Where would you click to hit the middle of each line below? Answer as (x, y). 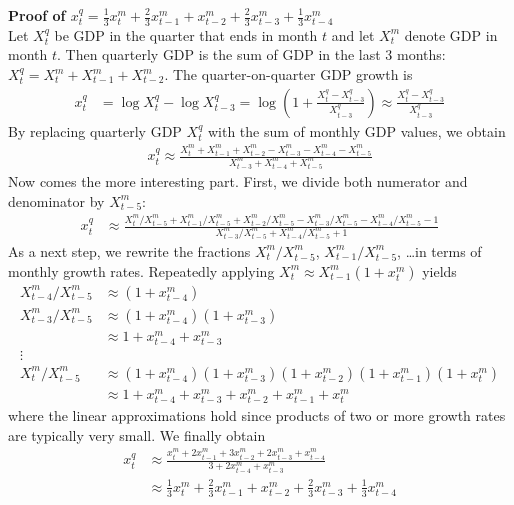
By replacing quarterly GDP (95, 130)
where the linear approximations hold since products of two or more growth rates (257, 415)
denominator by (56, 200)
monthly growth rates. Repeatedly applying (141, 270)
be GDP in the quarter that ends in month (186, 34)
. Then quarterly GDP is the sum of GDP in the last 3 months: (251, 54)
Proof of (37, 15)
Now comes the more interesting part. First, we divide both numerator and (238, 181)
